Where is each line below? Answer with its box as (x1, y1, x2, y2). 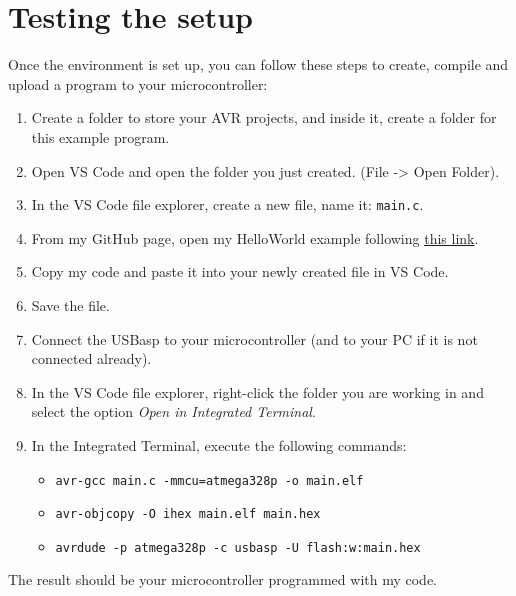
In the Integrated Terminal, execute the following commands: (31, 434, 407, 455)
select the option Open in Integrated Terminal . (31, 401, 316, 422)
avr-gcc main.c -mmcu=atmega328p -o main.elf (55, 473, 364, 488)
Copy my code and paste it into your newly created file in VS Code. (31, 261, 449, 282)
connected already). (31, 348, 152, 369)
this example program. (31, 126, 170, 147)
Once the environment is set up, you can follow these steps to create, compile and (8, 54, 509, 75)
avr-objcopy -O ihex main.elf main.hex (55, 507, 321, 522)
